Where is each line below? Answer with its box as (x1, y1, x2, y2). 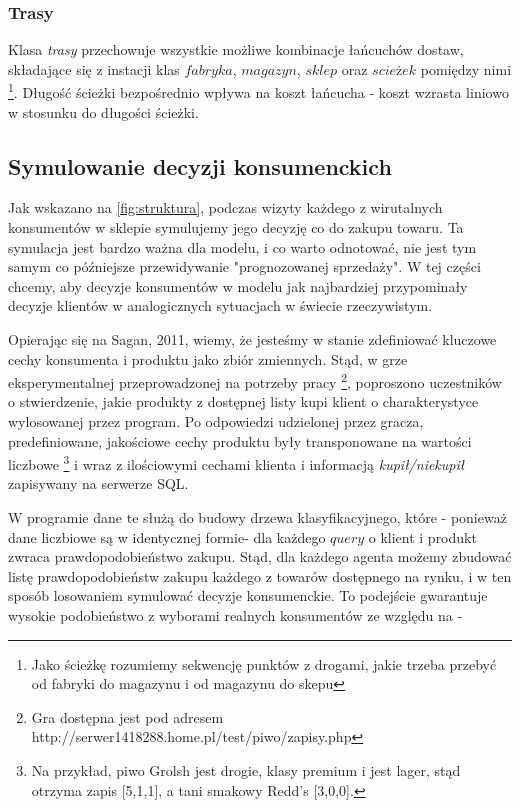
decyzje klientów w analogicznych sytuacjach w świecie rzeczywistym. (8, 295, 433, 316)
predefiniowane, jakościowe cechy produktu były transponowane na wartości (8, 430, 472, 451)
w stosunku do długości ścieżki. (8, 101, 199, 122)
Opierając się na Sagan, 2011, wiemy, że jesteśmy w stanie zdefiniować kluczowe (8, 329, 497, 350)
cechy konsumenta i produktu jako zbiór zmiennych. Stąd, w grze (8, 348, 408, 369)
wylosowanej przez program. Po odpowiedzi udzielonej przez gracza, (8, 411, 424, 432)
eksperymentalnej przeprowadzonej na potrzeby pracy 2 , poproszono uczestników (8, 369, 502, 392)
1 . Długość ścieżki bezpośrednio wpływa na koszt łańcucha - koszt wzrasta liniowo (8, 79, 509, 103)
